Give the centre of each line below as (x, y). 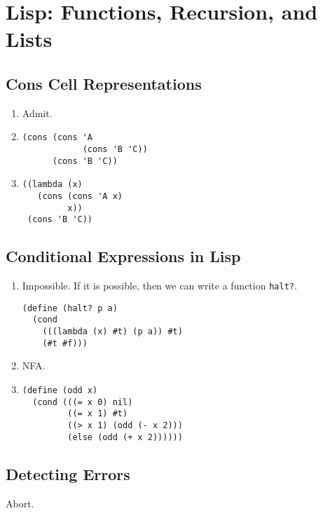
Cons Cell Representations (104, 83)
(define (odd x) (60, 391)
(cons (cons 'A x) (80, 196)
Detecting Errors (68, 473)
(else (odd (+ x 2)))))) (125, 437)
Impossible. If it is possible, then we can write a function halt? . (159, 286)
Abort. (20, 503)
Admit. (37, 112)
